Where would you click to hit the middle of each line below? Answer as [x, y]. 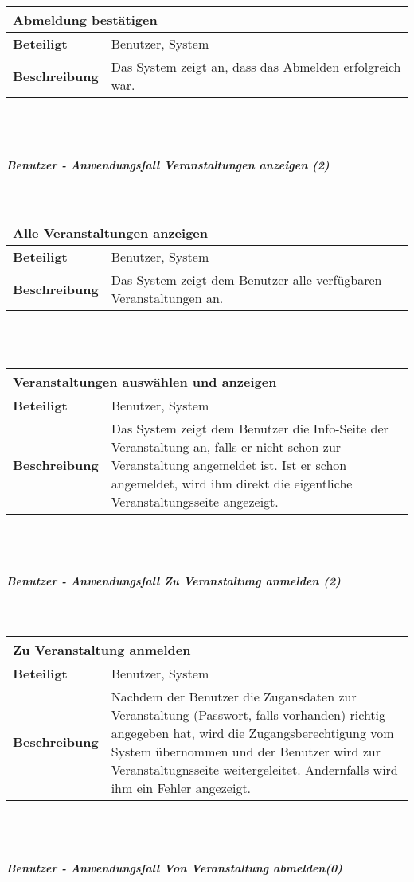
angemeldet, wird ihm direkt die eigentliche [232, 483]
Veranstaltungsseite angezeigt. [195, 501]
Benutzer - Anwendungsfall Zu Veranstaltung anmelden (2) [174, 581]
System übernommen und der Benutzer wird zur [246, 751]
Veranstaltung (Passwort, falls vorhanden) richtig [248, 714]
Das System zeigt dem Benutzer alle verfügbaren [246, 280]
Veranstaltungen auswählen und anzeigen [145, 381]
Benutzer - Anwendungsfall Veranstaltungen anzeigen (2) [168, 164]
